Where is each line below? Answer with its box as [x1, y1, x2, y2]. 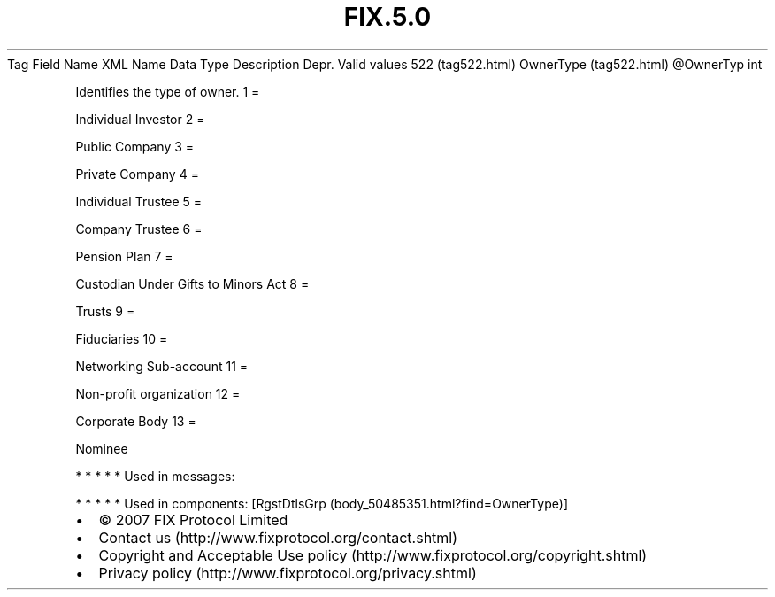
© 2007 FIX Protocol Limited [98, 510, 288, 529]
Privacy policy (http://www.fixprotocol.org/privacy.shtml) [98, 563, 477, 582]
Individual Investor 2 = [75, 111, 205, 127]
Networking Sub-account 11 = [75, 358, 249, 374]
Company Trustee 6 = [75, 221, 203, 236]
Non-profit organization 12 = [75, 385, 241, 401]
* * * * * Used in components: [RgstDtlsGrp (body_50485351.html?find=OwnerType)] [75, 495, 569, 511]
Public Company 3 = [75, 138, 195, 154]
